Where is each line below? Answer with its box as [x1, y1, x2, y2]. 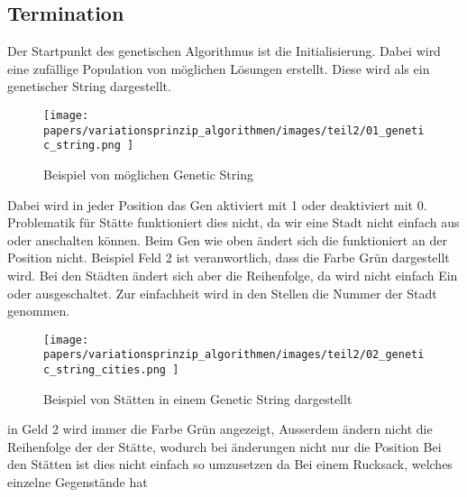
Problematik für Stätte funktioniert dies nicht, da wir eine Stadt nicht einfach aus [7, 213, 460, 232]
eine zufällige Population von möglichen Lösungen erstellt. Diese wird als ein [7, 59, 430, 78]
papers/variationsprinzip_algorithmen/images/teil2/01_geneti [43, 124, 425, 137]
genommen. [7, 301, 70, 320]
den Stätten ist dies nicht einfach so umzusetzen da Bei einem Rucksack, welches [7, 455, 453, 474]
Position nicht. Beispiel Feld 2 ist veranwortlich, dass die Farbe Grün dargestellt [7, 248, 450, 267]
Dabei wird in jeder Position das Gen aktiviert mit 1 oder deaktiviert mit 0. [7, 195, 427, 214]
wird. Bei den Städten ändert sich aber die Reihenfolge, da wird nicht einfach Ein [7, 265, 458, 284]
